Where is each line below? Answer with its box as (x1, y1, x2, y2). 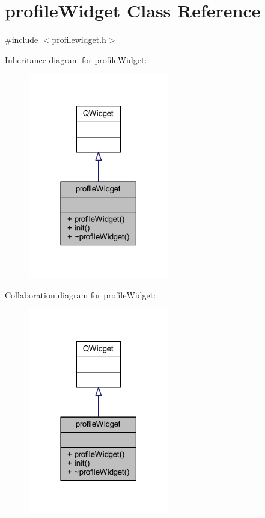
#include (5, 33, 38, 46)
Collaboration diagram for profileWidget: (5, 288, 156, 301)
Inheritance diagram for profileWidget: (5, 53, 147, 66)
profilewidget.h (52, 33, 106, 46)
